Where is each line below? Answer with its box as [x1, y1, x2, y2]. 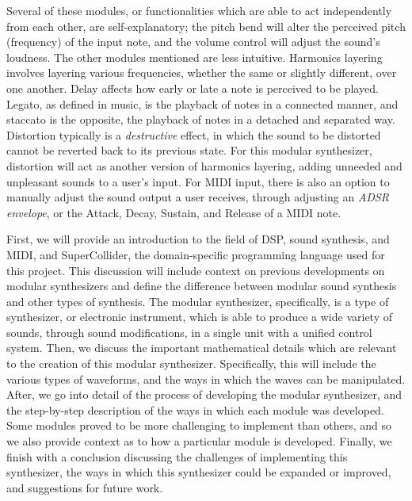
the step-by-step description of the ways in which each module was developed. [6, 401, 384, 418]
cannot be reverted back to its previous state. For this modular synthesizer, [6, 142, 372, 159]
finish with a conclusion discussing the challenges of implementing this [6, 448, 348, 465]
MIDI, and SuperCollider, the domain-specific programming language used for [6, 246, 385, 262]
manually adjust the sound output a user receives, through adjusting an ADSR [6, 189, 389, 205]
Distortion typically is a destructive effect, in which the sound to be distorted [6, 126, 381, 143]
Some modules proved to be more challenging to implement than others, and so [6, 417, 392, 434]
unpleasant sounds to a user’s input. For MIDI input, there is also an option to [6, 173, 390, 189]
